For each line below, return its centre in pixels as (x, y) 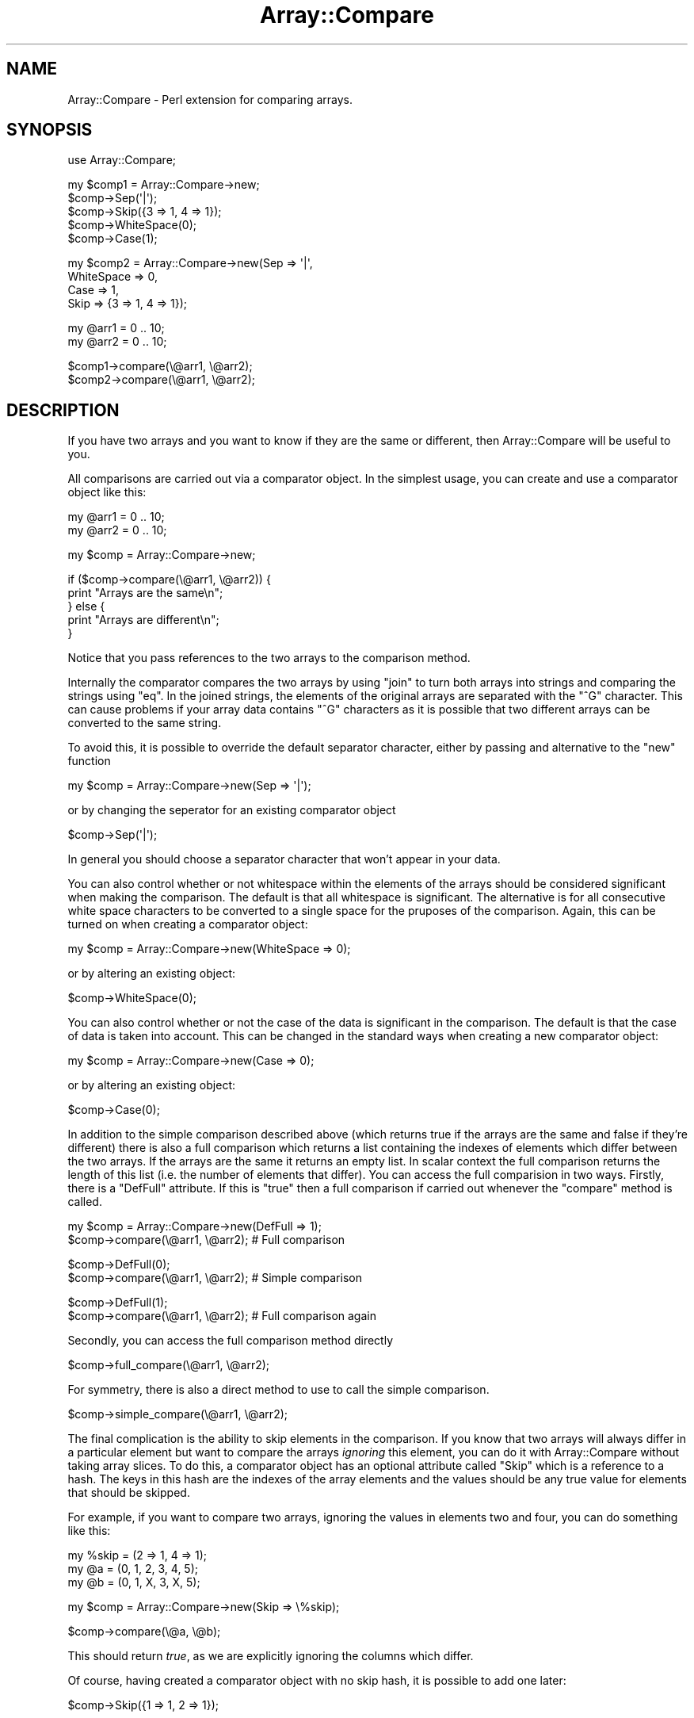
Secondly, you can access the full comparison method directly (231, 1341)
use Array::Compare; (122, 160)
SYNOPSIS (50, 130)
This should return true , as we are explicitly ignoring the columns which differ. (271, 1656)
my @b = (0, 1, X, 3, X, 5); (134, 1582)
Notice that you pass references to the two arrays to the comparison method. (269, 658)
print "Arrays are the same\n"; (145, 593)
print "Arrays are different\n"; (143, 620)
